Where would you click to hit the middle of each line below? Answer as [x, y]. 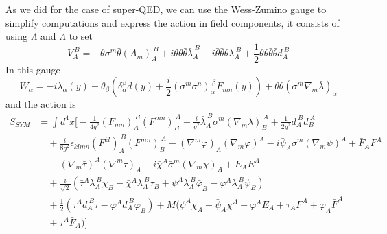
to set [81, 36]
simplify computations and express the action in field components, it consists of [173, 22]
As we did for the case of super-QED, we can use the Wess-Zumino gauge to [166, 9]
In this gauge [33, 69]
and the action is [41, 104]
